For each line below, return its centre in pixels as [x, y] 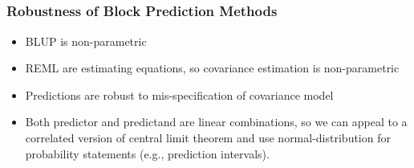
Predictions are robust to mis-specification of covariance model [179, 94]
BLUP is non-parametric [86, 41]
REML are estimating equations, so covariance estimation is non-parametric [212, 68]
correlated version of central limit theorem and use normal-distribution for [208, 138]
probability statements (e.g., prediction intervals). [147, 153]
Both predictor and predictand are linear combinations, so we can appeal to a [216, 122]
